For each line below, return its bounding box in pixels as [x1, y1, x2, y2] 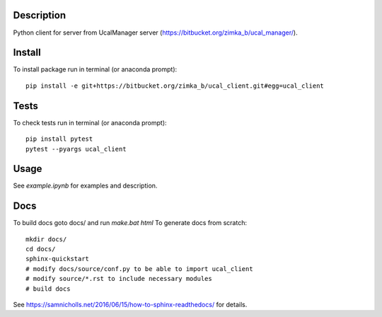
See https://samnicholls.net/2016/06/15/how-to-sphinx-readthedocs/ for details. [13, 301, 248, 309]
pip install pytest [25, 135, 93, 143]
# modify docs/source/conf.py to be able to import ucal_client [25, 265, 254, 272]
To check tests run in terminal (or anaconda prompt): [13, 118, 167, 127]
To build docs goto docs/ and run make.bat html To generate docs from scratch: [13, 219, 248, 227]
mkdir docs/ [25, 235, 67, 243]
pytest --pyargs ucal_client [25, 145, 127, 153]
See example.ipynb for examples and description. [13, 181, 158, 190]
